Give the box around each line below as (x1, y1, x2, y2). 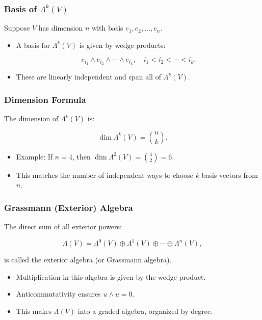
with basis (91, 22, 123, 33)
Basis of (4, 2, 37, 15)
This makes (16, 305, 52, 316)
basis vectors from (201, 169, 258, 180)
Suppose (4, 22, 30, 33)
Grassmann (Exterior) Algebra (4, 201, 133, 214)
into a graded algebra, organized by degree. (77, 305, 213, 316)
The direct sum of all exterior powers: (4, 221, 122, 232)
